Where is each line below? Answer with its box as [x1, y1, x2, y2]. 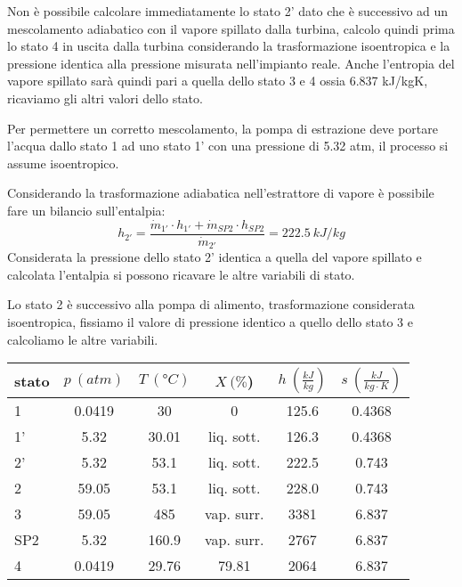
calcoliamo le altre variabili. [7, 330, 158, 348]
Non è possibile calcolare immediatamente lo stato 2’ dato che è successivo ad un [7, 2, 449, 20]
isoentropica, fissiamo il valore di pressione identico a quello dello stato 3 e [7, 313, 413, 331]
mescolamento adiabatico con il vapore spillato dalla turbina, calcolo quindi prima [7, 19, 455, 37]
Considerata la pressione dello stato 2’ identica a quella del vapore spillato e [7, 248, 422, 266]
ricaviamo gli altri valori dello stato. [7, 88, 203, 107]
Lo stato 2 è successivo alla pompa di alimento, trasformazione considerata [7, 295, 415, 314]
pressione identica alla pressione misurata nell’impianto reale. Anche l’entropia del [7, 53, 455, 72]
